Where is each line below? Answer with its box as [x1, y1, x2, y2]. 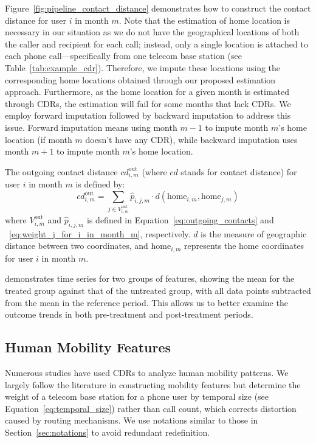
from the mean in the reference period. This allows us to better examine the [5, 296, 288, 309]
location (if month [5, 133, 72, 145]
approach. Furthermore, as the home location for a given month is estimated [5, 85, 290, 98]
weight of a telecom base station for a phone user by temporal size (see [5, 390, 269, 403]
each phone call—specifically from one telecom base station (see [5, 49, 242, 62]
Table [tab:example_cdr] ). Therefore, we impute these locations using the [5, 61, 281, 74]
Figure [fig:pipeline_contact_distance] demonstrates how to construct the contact [5, 2, 311, 14]
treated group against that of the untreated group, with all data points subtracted [5, 284, 311, 296]
